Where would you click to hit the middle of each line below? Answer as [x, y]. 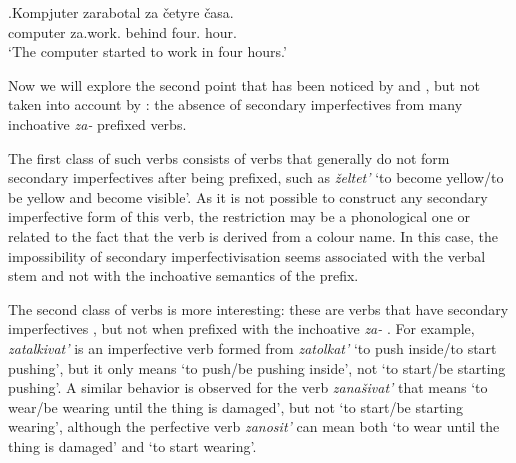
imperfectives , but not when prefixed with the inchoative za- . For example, [241, 328]
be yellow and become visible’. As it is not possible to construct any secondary [248, 196]
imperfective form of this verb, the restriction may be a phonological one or [239, 216]
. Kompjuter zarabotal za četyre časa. [121, 12]
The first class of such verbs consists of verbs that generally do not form [229, 157]
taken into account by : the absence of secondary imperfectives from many [235, 104]
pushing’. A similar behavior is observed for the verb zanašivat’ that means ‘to [248, 387]
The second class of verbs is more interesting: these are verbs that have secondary [258, 308]
